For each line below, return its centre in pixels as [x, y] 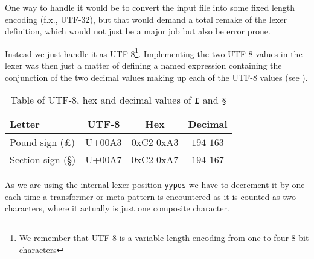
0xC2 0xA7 [155, 160]
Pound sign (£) [42, 142]
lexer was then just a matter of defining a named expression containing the [143, 65]
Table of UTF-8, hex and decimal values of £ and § [119, 100]
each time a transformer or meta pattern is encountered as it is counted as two [150, 196]
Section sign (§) [43, 160]
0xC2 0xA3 [155, 142]
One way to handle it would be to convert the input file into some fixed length [150, 7]
